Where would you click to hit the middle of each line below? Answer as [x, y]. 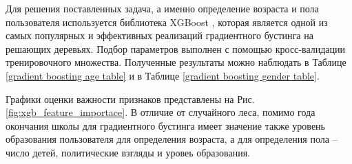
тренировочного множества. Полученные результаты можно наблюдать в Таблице [176, 62]
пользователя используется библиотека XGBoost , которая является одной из [167, 22]
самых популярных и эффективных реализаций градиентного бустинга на [159, 35]
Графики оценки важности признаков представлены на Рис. [130, 98]
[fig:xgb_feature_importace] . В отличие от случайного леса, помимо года [161, 112]
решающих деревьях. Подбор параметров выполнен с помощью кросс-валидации [176, 48]
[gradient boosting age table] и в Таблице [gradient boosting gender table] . [163, 75]
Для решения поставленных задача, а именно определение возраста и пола [162, 8]
